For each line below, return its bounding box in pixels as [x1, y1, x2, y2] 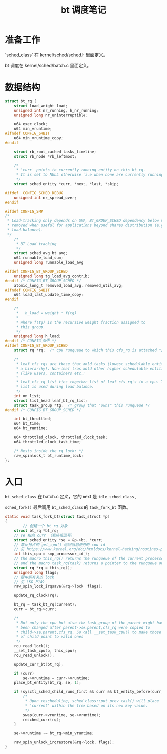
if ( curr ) [14, 671, 35, 676]
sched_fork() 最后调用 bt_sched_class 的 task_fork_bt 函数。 [5, 504, 131, 510]
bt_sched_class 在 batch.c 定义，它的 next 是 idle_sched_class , [5, 494, 137, 500]
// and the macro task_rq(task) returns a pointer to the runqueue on [14, 561, 164, 566]
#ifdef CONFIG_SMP [5, 209, 43, 214]
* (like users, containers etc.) [16, 371, 85, 376]
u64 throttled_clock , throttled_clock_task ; [14, 435, 108, 440]
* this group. [16, 324, 46, 330]
